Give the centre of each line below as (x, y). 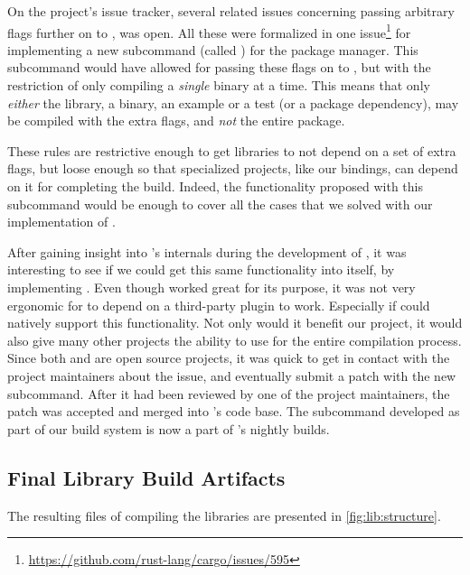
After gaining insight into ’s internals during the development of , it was (207, 251)
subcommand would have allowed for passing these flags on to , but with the (219, 67)
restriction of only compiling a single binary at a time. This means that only (219, 85)
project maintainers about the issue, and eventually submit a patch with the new (232, 375)
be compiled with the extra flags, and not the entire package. (176, 121)
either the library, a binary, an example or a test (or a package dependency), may (233, 102)
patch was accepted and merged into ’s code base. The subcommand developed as (234, 411)
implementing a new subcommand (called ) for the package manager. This (213, 49)
